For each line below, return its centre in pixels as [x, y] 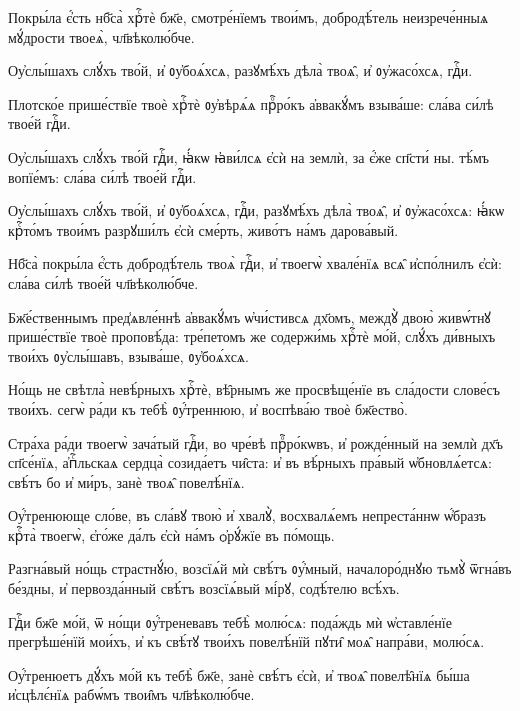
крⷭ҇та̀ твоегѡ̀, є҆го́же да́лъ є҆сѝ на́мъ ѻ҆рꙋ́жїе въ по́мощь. [171, 534]
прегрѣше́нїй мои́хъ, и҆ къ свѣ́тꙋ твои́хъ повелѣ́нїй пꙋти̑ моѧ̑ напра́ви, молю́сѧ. [246, 641]
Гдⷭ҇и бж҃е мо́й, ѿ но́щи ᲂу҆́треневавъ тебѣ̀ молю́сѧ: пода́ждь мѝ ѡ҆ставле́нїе [230, 621]
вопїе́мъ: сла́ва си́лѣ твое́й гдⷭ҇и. [102, 176]
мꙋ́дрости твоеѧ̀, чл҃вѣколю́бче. [101, 36]
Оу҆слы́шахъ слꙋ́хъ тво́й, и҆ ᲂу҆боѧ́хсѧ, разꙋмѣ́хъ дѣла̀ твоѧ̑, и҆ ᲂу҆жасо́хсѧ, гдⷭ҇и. [240, 70]
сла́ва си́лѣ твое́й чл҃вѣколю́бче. [103, 282]
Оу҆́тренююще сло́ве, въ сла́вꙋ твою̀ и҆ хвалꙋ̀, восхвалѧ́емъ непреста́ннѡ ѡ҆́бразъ [247, 515]
